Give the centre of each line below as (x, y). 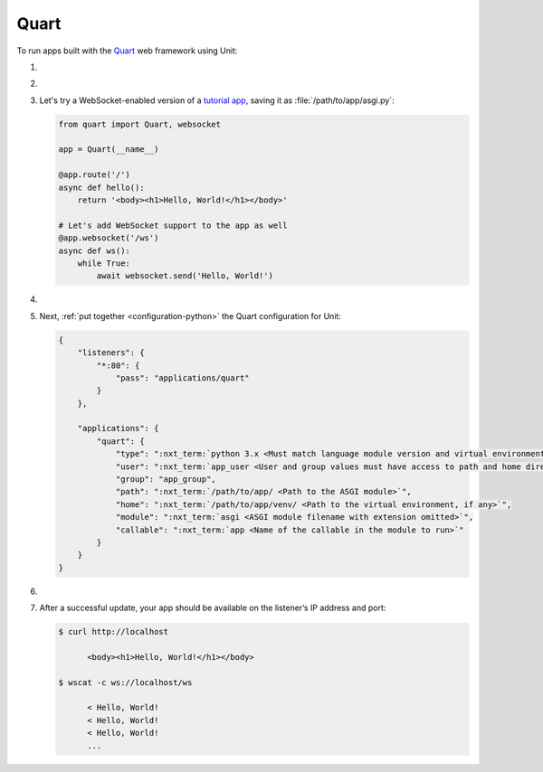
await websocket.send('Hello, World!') (185, 276)
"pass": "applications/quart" (182, 378)
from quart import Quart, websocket (140, 124)
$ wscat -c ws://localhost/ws (125, 682)
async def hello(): (101, 187)
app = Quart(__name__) (109, 150)
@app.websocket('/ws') (109, 238)
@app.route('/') (95, 175)
